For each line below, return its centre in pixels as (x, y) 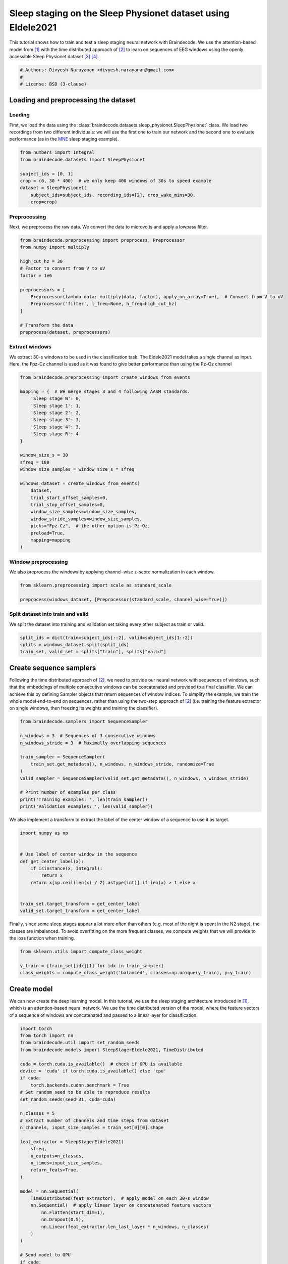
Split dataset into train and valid (49, 614)
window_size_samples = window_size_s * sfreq (77, 469)
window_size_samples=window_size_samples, (84, 512)
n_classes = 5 (37, 1113)
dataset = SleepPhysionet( (53, 188)
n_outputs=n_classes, (57, 1156)
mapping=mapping (50, 540)
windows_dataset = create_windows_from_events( (80, 483)
